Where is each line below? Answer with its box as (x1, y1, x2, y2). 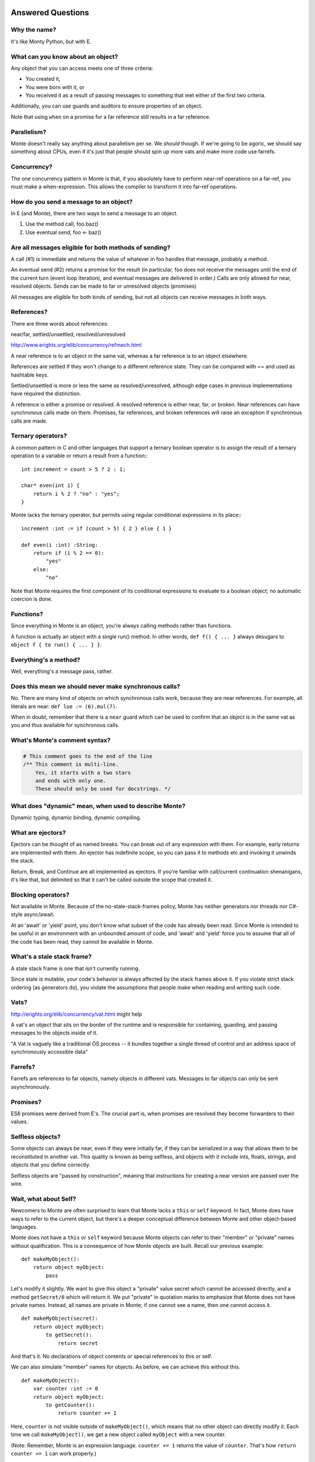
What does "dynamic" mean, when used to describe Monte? (10, 802, 186, 810)
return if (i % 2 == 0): (33, 550, 104, 557)
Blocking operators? (10, 891, 70, 899)
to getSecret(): (45, 1332, 92, 1339)
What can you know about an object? (10, 53, 118, 61)
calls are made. (10, 417, 48, 424)
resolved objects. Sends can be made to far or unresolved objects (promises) (10, 282, 197, 289)
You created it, (25, 75, 61, 82)
